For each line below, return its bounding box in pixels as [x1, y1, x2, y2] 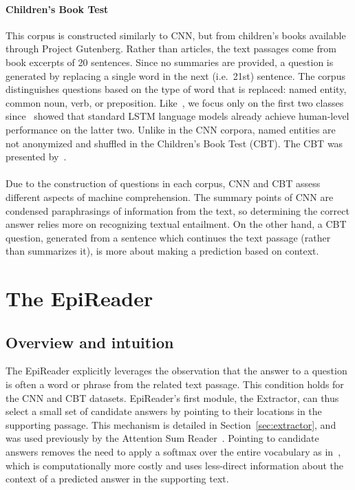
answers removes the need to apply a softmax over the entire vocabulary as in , [6, 445, 341, 459]
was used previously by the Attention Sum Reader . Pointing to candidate [6, 431, 319, 445]
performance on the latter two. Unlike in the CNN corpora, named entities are [6, 122, 336, 136]
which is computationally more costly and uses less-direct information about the [6, 458, 343, 472]
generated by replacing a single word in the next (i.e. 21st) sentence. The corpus [6, 68, 345, 83]
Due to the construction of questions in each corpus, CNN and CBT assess [6, 176, 321, 191]
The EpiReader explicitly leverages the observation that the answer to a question [6, 363, 347, 378]
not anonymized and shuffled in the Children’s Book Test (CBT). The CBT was [6, 136, 343, 150]
